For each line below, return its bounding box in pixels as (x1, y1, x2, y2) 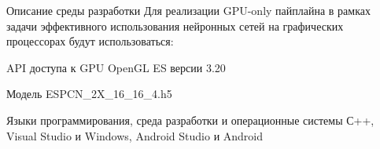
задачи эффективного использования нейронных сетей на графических (6, 17, 344, 34)
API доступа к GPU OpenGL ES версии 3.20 (6, 59, 226, 75)
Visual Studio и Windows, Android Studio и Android (6, 127, 264, 144)
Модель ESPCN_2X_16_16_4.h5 (6, 85, 172, 102)
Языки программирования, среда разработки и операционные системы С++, (6, 111, 374, 128)
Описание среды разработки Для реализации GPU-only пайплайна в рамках (6, 2, 371, 18)
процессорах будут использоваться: (6, 33, 174, 49)
